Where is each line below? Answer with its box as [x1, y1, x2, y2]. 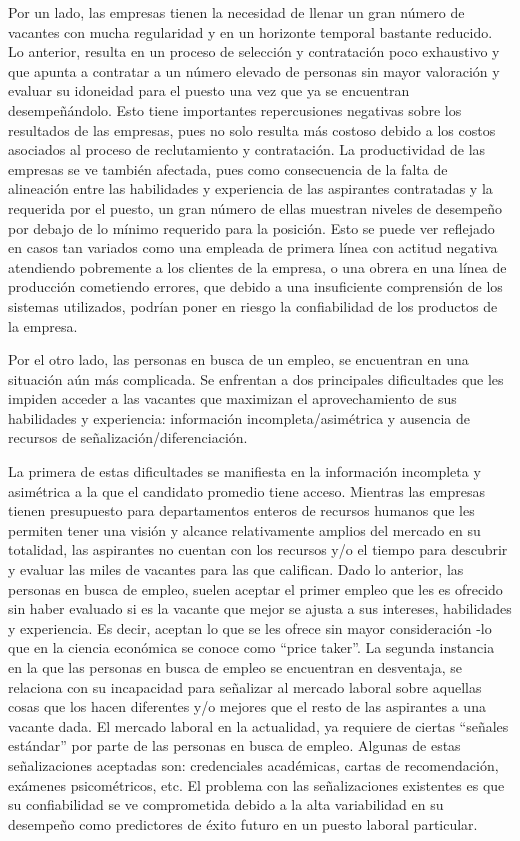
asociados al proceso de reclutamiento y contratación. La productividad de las [8, 139, 486, 160]
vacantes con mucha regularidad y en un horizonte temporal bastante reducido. [8, 21, 493, 42]
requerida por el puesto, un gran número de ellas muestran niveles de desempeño [8, 197, 503, 218]
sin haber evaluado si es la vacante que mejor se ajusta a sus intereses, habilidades [8, 598, 512, 619]
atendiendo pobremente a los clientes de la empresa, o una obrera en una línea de [8, 256, 507, 277]
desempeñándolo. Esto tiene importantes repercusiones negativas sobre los [8, 99, 462, 120]
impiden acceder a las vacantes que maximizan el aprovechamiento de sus [8, 388, 457, 409]
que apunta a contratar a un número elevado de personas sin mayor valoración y [8, 60, 500, 81]
